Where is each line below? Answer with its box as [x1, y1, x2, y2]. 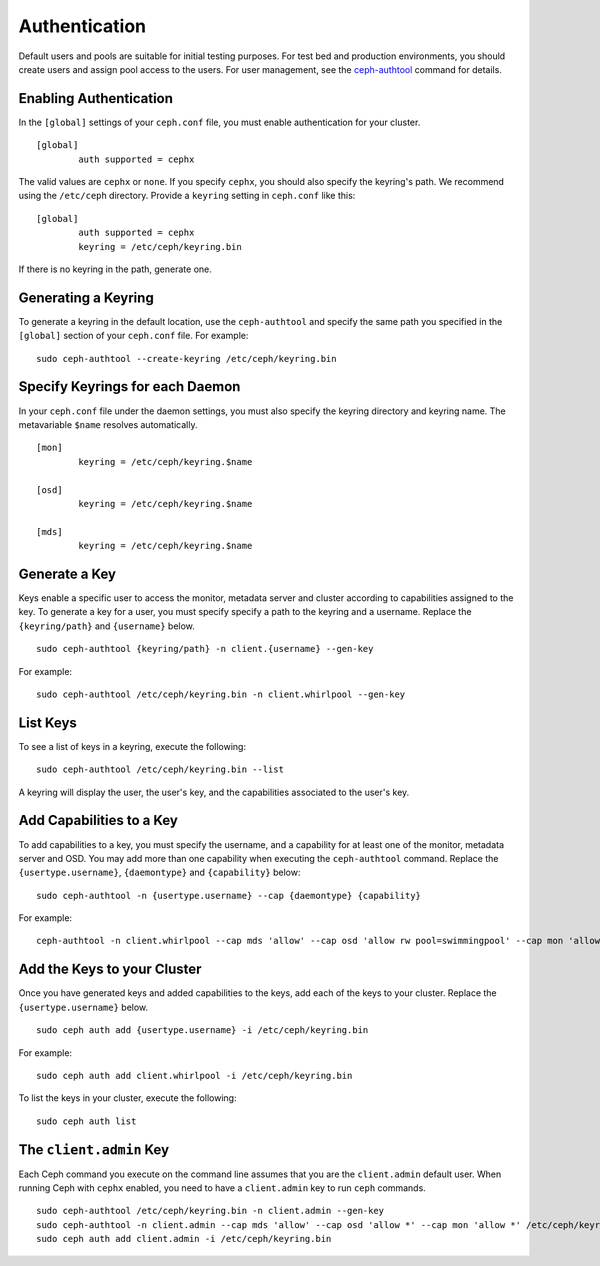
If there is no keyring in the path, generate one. [18, 263, 212, 275]
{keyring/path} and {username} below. [18, 620, 195, 632]
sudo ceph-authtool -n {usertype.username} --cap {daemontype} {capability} [36, 890, 422, 901]
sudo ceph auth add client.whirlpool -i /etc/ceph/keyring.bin [36, 1070, 353, 1081]
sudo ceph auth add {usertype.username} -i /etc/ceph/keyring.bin [36, 1025, 369, 1036]
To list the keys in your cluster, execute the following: [18, 1092, 237, 1104]
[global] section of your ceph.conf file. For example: [18, 330, 249, 342]
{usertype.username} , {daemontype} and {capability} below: [18, 866, 301, 879]
